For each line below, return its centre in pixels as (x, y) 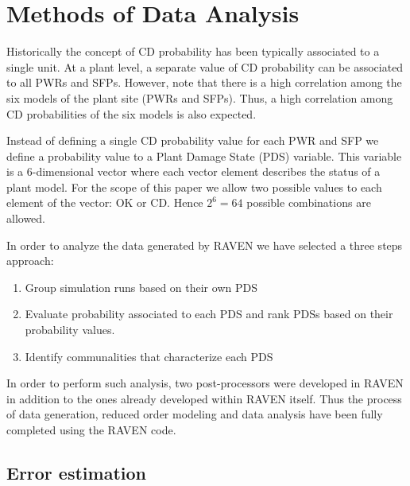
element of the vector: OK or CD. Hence (105, 202)
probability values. (70, 330)
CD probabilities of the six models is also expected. (132, 113)
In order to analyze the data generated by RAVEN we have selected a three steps (205, 245)
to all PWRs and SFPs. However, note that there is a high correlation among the (204, 82)
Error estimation (76, 472)
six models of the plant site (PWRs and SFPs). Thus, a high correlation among (200, 97)
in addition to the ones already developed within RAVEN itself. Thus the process (204, 398)
